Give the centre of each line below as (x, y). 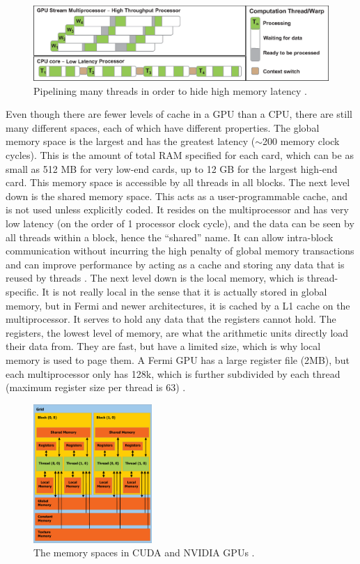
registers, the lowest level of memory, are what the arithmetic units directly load (177, 332)
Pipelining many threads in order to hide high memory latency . (170, 90)
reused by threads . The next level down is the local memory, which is (155, 278)
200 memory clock (301, 141)
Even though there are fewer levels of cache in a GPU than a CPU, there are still (179, 114)
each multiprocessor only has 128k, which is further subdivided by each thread (173, 373)
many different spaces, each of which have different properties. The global (163, 127)
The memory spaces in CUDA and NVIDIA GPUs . (144, 552)
